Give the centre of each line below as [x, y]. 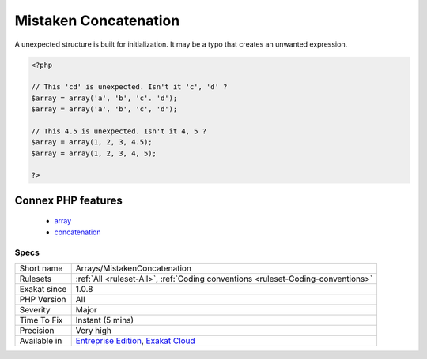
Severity [35, 309]
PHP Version [43, 299]
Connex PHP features [68, 200]
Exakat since [43, 289]
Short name [41, 268]
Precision [37, 330]
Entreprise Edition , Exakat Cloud [135, 341]
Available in [41, 341]
